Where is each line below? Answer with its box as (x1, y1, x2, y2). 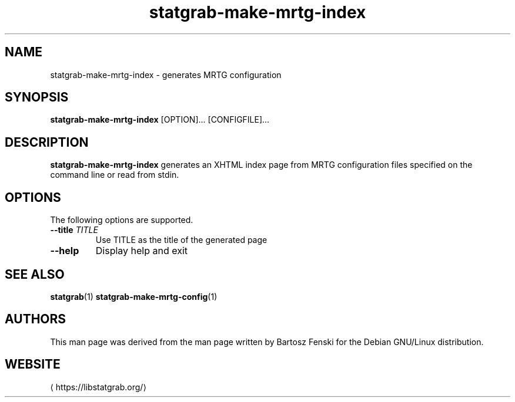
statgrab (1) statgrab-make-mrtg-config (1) (50, 291, 218, 302)
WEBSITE (5, 357, 61, 372)
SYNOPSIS (5, 90, 69, 105)
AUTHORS (5, 312, 66, 327)
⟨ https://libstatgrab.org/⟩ (50, 381, 146, 392)
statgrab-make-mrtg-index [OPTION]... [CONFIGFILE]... (50, 114, 270, 125)
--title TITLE (50, 225, 98, 235)
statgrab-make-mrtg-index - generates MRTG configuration (50, 69, 282, 80)
